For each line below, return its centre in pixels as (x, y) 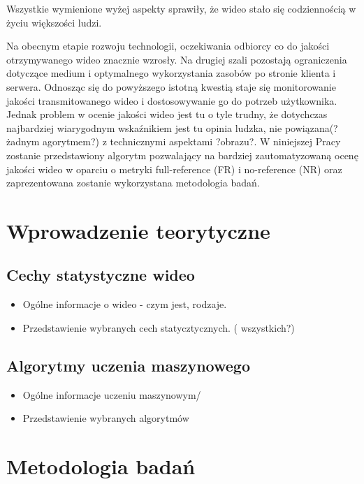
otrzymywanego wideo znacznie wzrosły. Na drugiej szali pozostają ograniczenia (177, 59)
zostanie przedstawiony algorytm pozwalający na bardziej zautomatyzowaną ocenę (182, 155)
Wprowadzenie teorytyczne (138, 230)
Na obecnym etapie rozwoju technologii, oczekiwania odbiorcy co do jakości (168, 46)
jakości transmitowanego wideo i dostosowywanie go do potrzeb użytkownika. (172, 100)
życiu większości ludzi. (54, 22)
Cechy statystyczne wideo (101, 275)
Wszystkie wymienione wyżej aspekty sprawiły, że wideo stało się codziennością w (181, 8)
